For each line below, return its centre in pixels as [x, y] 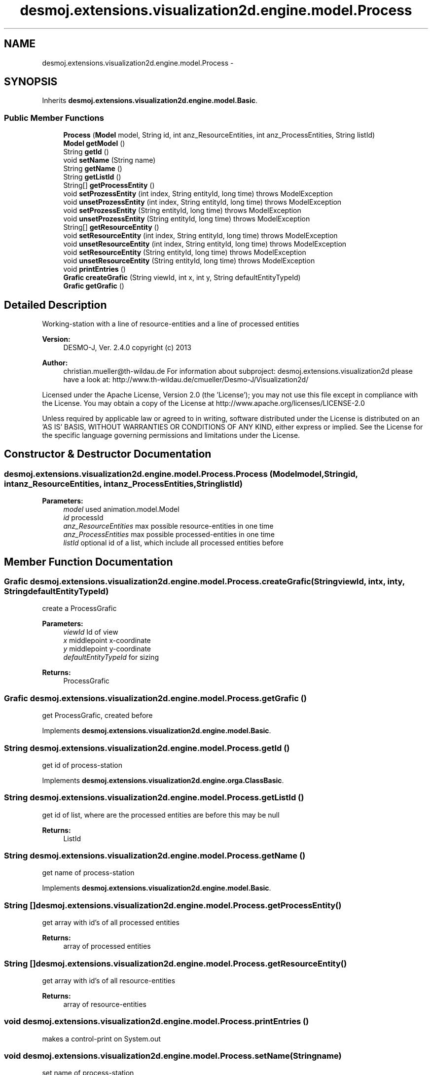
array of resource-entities [105, 1004]
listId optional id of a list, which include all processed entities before [173, 543]
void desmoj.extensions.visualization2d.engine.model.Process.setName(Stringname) [173, 1056]
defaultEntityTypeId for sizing [111, 657]
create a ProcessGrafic [79, 609]
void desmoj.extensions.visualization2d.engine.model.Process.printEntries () [157, 1021]
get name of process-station [88, 873]
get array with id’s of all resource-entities [109, 980]
